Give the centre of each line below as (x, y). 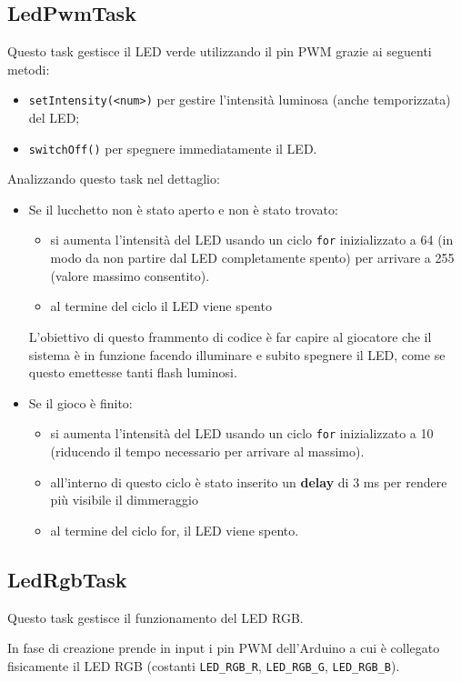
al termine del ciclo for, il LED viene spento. (175, 530)
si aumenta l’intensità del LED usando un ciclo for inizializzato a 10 (242, 433)
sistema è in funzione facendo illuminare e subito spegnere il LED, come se (237, 354)
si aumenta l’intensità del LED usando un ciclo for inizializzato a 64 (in (252, 240)
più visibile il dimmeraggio (124, 500)
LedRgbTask (67, 579)
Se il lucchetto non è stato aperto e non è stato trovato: (183, 209)
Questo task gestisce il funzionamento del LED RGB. (155, 617)
